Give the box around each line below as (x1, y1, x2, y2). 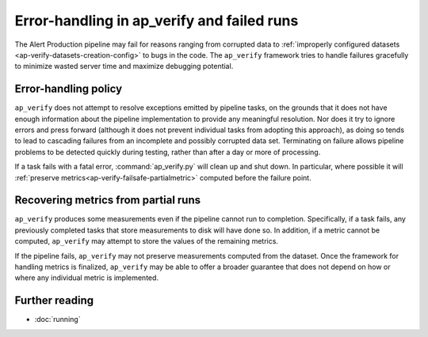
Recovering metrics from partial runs (14, 194, 201, 207)
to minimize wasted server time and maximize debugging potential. (14, 62, 234, 71)
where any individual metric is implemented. (14, 273, 159, 282)
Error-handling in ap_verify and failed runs (14, 12, 299, 29)
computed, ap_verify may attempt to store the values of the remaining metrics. (14, 237, 279, 246)
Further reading (14, 293, 94, 308)
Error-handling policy (14, 82, 123, 96)
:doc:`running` (34, 315, 81, 324)
